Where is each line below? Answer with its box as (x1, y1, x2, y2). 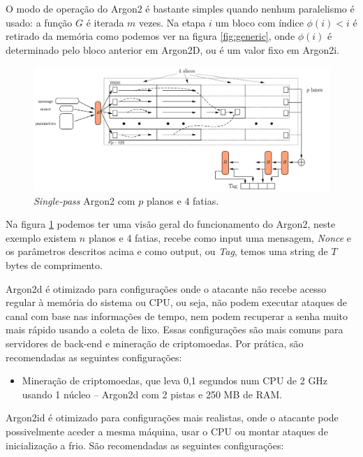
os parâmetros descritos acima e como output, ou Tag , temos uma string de (6, 244, 328, 259)
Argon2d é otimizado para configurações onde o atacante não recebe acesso (6, 281, 327, 296)
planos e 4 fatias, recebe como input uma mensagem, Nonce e (88, 230, 352, 245)
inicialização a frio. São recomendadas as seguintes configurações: (6, 437, 284, 452)
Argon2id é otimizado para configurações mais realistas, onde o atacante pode (6, 410, 339, 425)
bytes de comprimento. (6, 257, 103, 272)
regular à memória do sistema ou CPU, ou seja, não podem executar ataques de (6, 295, 348, 310)
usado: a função (6, 15, 73, 29)
